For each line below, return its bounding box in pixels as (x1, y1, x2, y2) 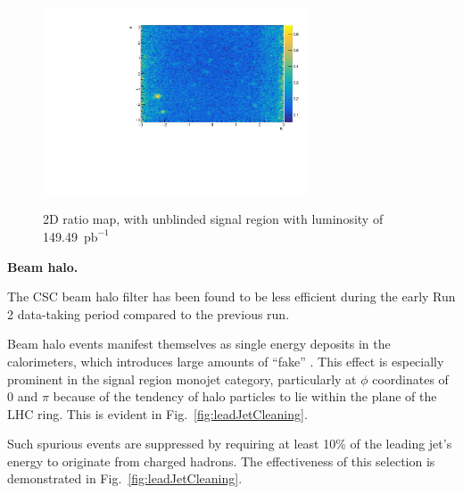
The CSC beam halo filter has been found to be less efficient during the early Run (7, 287, 456, 306)
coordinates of (372, 369, 449, 388)
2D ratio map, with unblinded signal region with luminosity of (43, 210, 384, 228)
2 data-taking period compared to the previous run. (7, 304, 290, 323)
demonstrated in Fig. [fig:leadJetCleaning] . (7, 469, 243, 488)
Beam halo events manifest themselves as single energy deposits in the (7, 334, 391, 353)
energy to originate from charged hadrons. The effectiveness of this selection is (7, 451, 435, 470)
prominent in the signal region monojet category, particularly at (7, 369, 357, 388)
